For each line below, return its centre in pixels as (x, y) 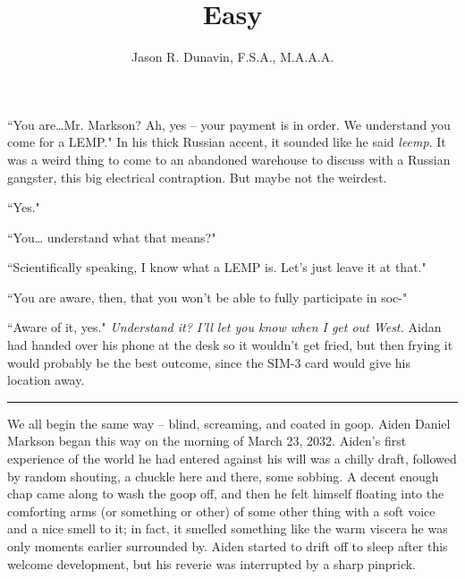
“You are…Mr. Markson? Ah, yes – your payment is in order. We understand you (229, 124)
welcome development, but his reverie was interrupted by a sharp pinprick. (212, 563)
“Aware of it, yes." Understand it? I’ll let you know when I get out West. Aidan (224, 327)
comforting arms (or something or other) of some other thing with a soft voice (221, 511)
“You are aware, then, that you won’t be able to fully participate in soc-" (207, 297)
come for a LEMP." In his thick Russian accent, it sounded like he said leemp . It (227, 142)
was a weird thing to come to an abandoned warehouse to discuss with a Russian (229, 159)
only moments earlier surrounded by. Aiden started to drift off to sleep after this (228, 546)
